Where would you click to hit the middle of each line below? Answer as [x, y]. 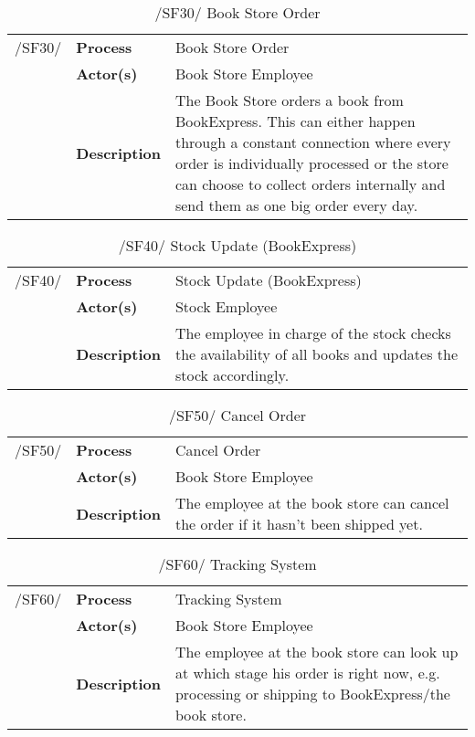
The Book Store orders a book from [289, 100]
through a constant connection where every [313, 142]
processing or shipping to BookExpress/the [312, 694]
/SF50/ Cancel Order [237, 415]
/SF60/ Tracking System [237, 564]
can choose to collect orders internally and [310, 184]
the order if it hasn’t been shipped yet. [299, 524]
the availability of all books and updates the [317, 354]
